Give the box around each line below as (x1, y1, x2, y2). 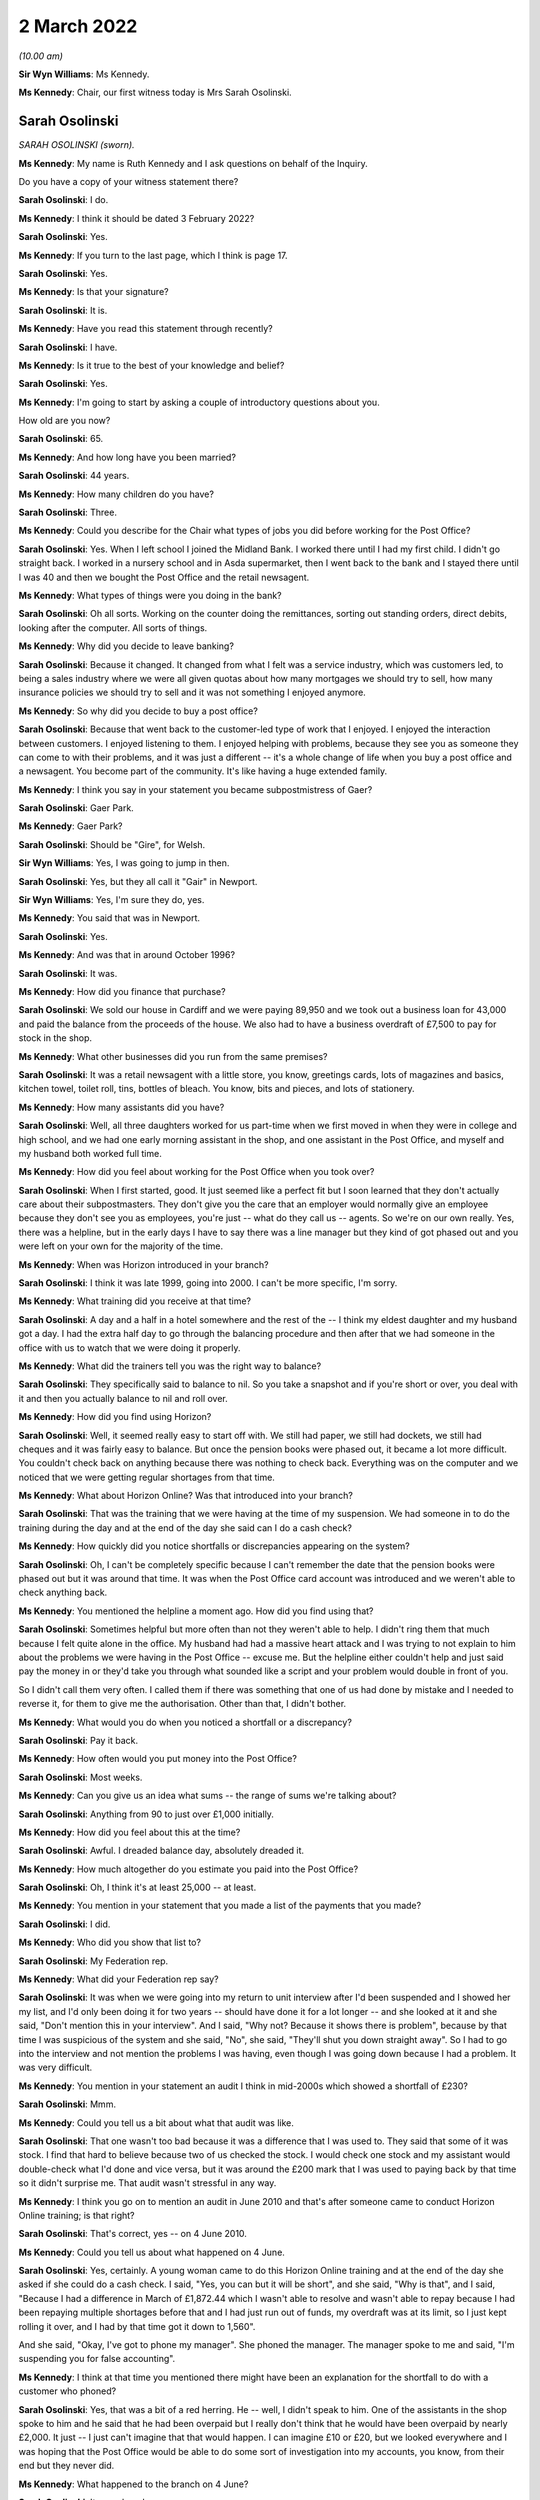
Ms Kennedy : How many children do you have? (18, 488, 215, 500)
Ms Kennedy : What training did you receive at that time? (18, 1295, 252, 1307)
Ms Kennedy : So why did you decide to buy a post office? (18, 705, 259, 717)
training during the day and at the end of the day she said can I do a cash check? (18, 1521, 352, 1534)
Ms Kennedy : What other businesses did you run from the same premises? (18, 1050, 328, 1062)
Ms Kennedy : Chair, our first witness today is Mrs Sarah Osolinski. (18, 86, 292, 99)
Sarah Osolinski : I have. (18, 341, 118, 353)
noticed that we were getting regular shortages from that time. (18, 1471, 275, 1483)
